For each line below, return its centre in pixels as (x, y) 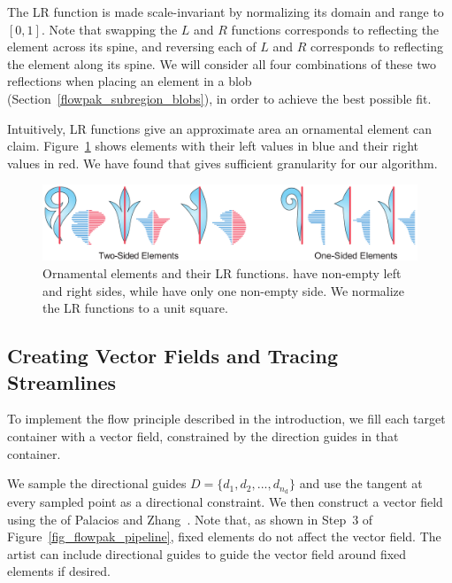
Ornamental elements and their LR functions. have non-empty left (222, 273)
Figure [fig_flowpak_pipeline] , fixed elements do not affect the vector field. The (224, 536)
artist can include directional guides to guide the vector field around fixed (207, 553)
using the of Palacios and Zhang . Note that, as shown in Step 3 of (190, 519)
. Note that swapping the (109, 29)
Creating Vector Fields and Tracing (173, 356)
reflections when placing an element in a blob (130, 81)
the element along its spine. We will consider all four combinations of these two (222, 63)
